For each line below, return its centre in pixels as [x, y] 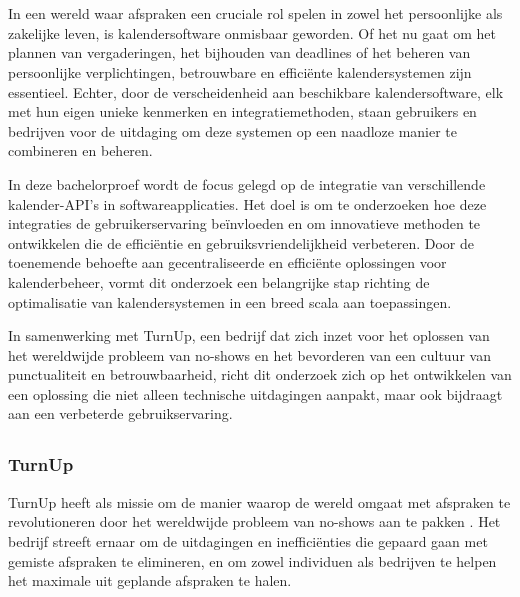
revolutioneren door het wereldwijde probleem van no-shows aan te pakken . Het [254, 521]
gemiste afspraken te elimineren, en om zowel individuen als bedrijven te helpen [252, 560]
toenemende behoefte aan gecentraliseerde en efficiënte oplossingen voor [227, 262]
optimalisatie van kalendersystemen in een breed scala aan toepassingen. [230, 301]
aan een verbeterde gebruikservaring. [120, 413]
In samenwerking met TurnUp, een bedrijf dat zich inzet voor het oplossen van [249, 335]
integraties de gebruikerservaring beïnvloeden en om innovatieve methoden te [244, 223]
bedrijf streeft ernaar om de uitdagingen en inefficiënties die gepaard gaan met [248, 540]
